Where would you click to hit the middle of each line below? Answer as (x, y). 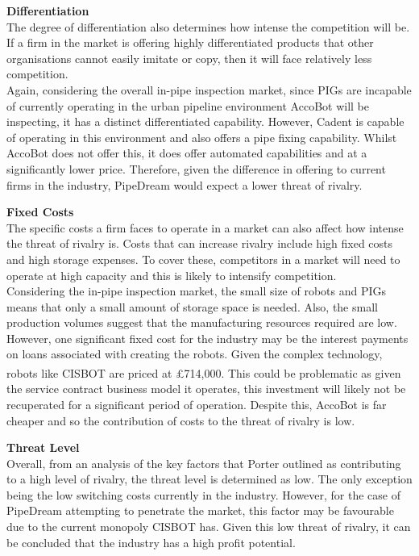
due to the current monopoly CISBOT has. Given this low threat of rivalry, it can (209, 527)
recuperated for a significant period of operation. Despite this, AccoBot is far (197, 404)
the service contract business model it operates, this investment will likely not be (206, 389)
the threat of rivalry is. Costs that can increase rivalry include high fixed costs (200, 243)
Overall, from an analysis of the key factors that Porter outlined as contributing (204, 463)
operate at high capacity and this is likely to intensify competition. (172, 275)
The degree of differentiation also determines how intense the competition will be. (208, 26)
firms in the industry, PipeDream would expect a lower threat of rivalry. (185, 184)
